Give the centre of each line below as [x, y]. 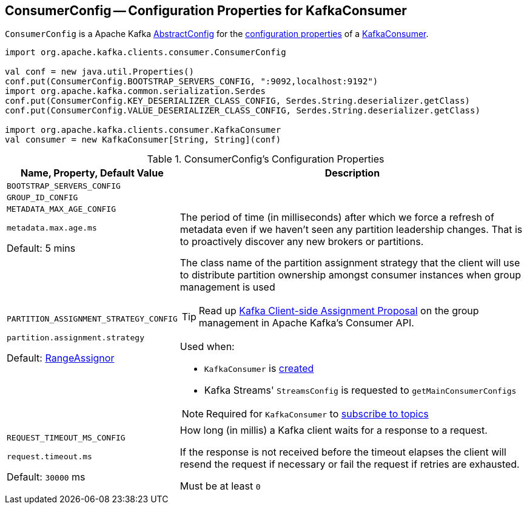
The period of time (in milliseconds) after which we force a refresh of [337, 217]
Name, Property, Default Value [92, 173]
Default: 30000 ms [46, 477]
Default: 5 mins [41, 248]
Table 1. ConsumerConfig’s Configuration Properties [266, 159]
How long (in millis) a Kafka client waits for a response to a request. [334, 430]
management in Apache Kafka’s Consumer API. [306, 323]
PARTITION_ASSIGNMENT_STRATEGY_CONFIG [92, 319]
